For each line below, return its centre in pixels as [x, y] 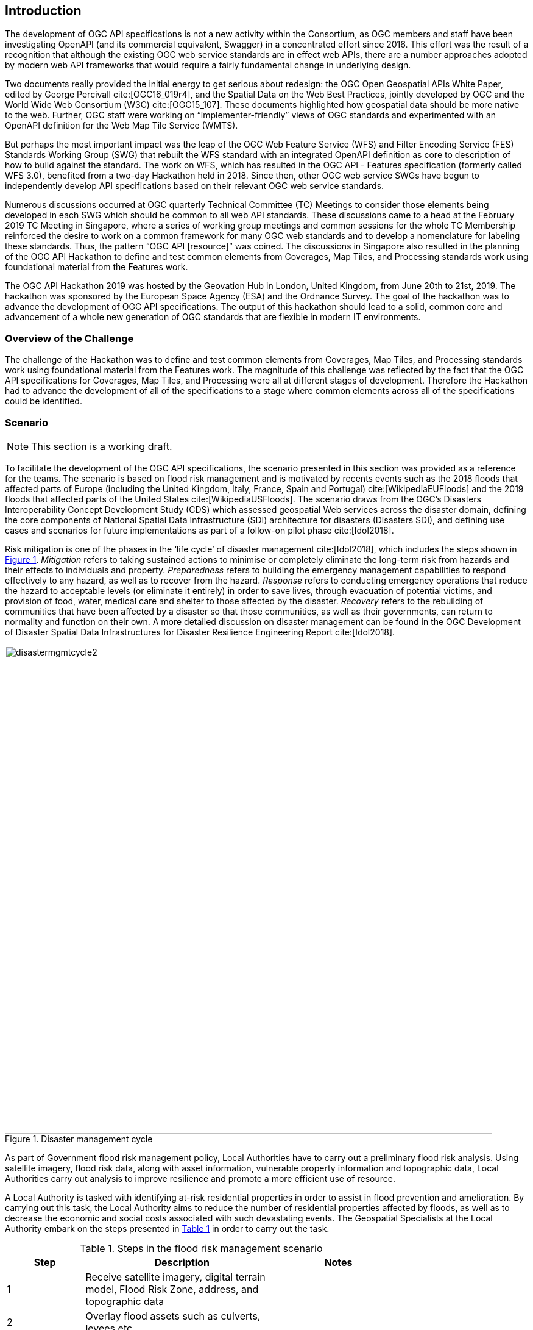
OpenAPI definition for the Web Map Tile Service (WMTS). [122, 126]
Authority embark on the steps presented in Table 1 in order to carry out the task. [167, 1228]
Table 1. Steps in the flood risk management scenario [201, 1248]
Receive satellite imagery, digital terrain [175, 1277]
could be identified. [44, 401]
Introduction [43, 11]
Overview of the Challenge [69, 338]
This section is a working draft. [102, 446]
